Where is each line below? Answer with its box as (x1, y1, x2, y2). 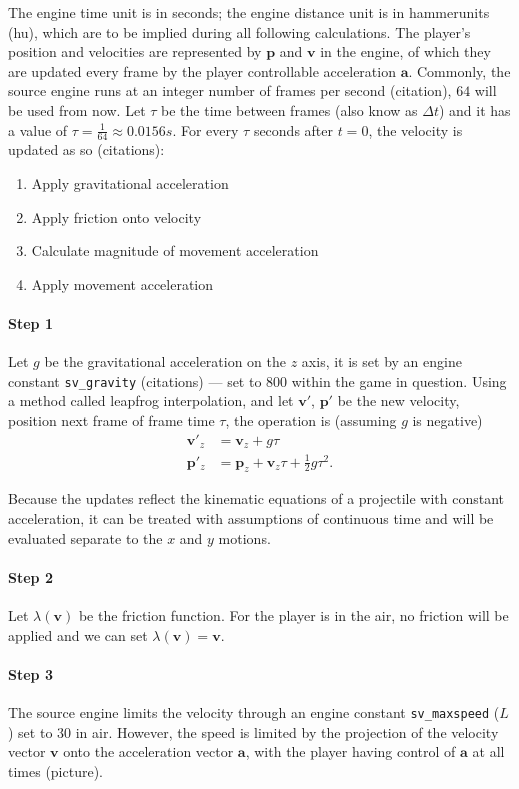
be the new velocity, (337, 390, 460, 411)
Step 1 (8, 312, 53, 333)
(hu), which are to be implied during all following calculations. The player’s (8, 21, 471, 42)
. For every (172, 119, 239, 140)
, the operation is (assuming (225, 410, 397, 430)
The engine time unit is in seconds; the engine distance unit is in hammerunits (8, 2, 490, 22)
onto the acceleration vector (63, 741, 234, 762)
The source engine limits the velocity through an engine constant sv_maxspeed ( (8, 701, 500, 722)
